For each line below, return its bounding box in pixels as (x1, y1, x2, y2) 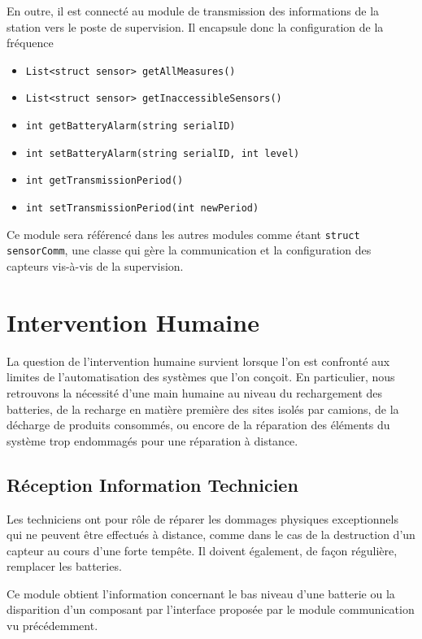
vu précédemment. (7, 617, 98, 634)
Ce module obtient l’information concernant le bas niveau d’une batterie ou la (7, 585, 395, 602)
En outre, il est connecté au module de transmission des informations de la (7, 2, 380, 19)
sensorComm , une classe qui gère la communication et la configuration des (7, 241, 372, 259)
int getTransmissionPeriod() (25, 175, 184, 187)
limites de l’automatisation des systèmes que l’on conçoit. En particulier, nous (7, 368, 395, 385)
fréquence (7, 34, 54, 51)
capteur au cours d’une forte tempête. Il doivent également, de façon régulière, (7, 541, 398, 559)
